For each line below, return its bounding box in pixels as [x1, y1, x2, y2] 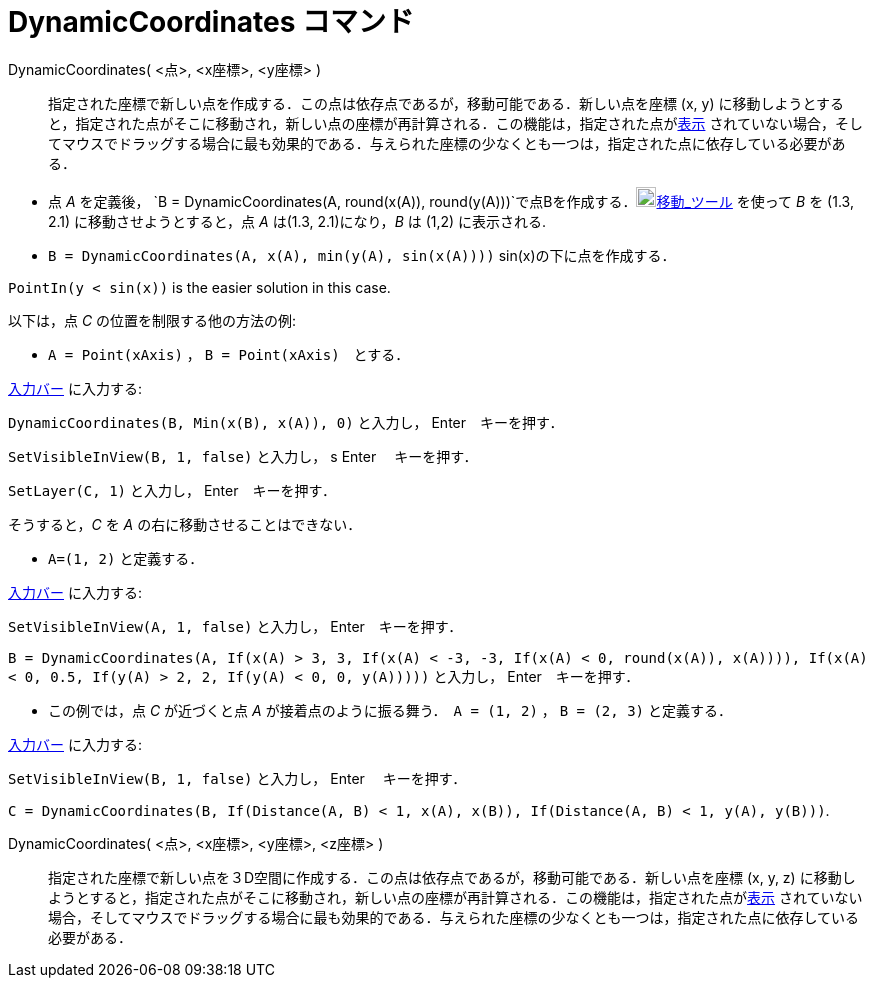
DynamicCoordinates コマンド [8, 5, 415, 39]
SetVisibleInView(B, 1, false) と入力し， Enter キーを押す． [8, 769, 467, 787]
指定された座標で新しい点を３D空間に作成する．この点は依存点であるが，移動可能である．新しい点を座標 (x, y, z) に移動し [48, 868, 856, 886]
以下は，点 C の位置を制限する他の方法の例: [8, 311, 297, 329]
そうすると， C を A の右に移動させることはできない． [8, 515, 362, 533]
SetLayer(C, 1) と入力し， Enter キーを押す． [8, 481, 336, 499]
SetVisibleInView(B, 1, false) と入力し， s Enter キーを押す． [8, 447, 478, 465]
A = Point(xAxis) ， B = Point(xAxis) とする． [48, 345, 410, 363]
